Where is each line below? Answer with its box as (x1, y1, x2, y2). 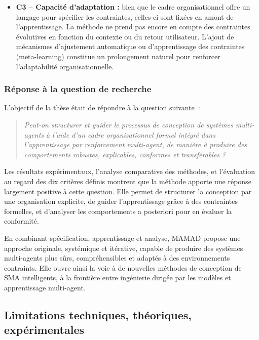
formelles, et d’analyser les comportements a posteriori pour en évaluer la (4, 205, 232, 216)
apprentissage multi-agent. (4, 282, 86, 292)
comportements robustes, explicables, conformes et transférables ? (24, 149, 226, 159)
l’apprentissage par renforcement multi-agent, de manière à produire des (24, 139, 247, 150)
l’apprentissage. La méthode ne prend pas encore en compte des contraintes (16, 21, 250, 32)
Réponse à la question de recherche (4, 82, 152, 95)
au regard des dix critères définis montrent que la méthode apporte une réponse (4, 176, 251, 186)
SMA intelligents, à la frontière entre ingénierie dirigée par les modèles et (4, 272, 231, 283)
